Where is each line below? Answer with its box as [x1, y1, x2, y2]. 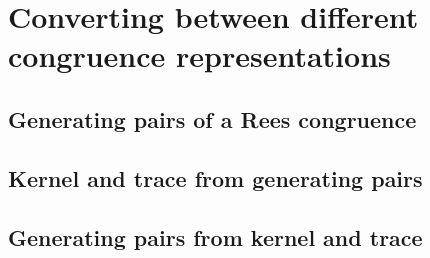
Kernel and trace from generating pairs [8, 162, 423, 193]
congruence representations [8, 35, 391, 76]
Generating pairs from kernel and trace [8, 221, 423, 252]
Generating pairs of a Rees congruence [8, 103, 417, 134]
